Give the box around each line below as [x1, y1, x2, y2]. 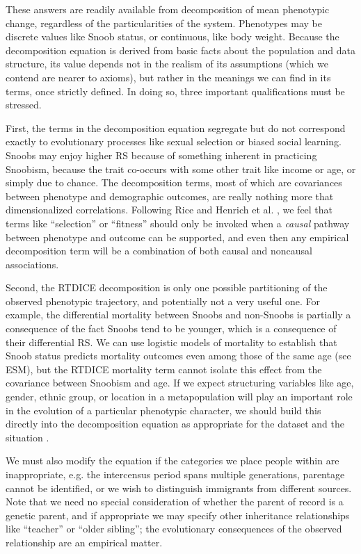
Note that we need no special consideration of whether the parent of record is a [6, 494, 344, 509]
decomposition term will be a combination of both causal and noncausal [6, 243, 312, 258]
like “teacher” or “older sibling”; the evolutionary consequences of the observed [6, 521, 342, 536]
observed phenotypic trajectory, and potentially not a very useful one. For [6, 293, 321, 308]
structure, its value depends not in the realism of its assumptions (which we [6, 56, 328, 71]
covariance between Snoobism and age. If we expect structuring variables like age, [6, 375, 354, 390]
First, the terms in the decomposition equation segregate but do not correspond [6, 120, 346, 135]
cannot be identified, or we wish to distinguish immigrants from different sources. [6, 480, 352, 495]
